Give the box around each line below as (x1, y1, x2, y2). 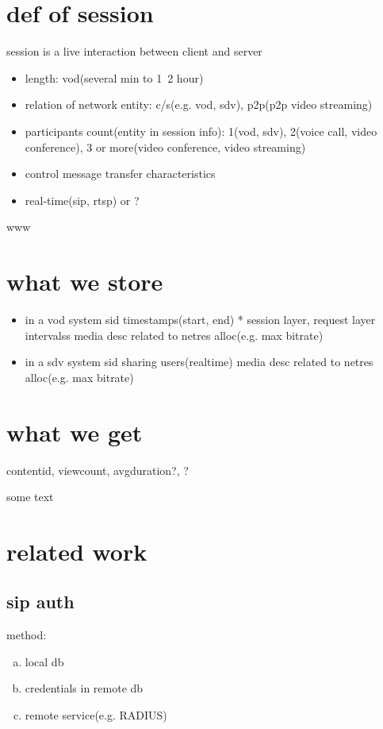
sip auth (6, 589, 75, 614)
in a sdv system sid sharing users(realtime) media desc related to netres (25, 353, 373, 370)
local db (25, 653, 64, 669)
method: (6, 627, 47, 643)
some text (6, 488, 54, 505)
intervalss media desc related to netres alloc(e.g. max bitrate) (25, 326, 324, 343)
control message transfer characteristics (25, 165, 216, 182)
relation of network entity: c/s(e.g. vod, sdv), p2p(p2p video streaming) (25, 96, 373, 113)
